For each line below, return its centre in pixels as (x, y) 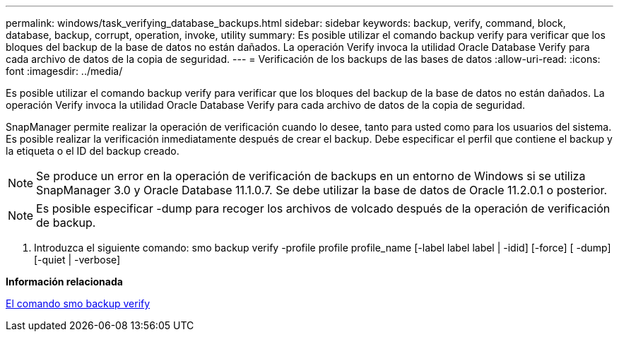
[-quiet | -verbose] (77, 260)
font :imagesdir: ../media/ (64, 71)
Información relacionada (64, 282)
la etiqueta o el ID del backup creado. (93, 151)
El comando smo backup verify (78, 303)
